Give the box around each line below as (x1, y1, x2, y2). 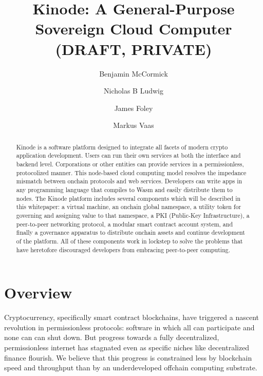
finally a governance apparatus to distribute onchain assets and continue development (16, 228, 245, 237)
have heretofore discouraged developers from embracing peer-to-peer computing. (16, 245, 231, 254)
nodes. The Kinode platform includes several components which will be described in (16, 194, 241, 202)
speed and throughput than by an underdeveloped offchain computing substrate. (4, 362, 257, 373)
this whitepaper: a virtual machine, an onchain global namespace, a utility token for (16, 202, 241, 211)
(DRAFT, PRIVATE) (55, 38, 212, 59)
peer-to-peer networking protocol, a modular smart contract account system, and (16, 219, 233, 228)
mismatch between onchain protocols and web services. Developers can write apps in (16, 177, 242, 185)
